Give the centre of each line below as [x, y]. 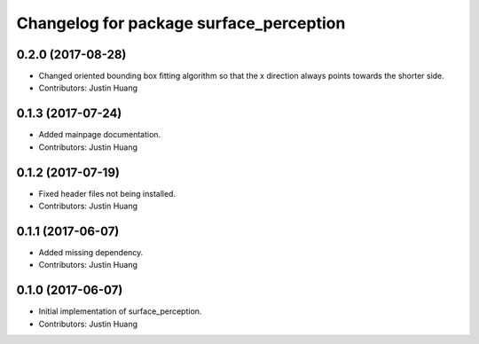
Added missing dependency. [91, 252]
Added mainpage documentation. [100, 135]
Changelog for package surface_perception [181, 23]
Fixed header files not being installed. [107, 193]
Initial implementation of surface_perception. [120, 311]
